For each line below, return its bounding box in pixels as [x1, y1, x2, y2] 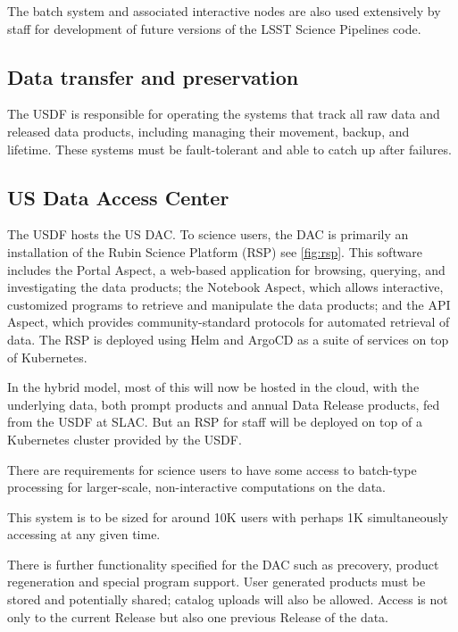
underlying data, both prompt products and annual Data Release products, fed [7, 395, 440, 413]
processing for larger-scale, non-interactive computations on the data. [7, 478, 387, 496]
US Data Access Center [7, 183, 229, 211]
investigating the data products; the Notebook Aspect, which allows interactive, [7, 278, 444, 296]
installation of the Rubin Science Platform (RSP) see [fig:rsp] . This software [7, 242, 422, 261]
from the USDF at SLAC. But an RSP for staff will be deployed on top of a [7, 412, 422, 431]
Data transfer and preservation [7, 62, 299, 90]
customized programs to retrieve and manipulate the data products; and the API [7, 295, 451, 313]
